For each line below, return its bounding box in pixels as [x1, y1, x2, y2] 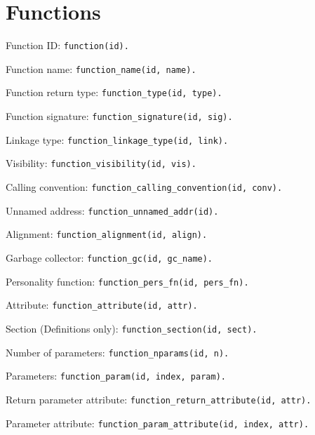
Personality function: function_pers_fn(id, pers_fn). [6, 274, 249, 288]
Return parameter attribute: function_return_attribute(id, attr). [6, 391, 311, 406]
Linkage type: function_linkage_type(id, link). [6, 132, 229, 147]
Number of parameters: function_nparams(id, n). [6, 344, 229, 359]
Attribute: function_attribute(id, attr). [6, 297, 198, 312]
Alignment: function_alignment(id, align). [6, 227, 208, 241]
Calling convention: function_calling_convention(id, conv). [6, 180, 283, 194]
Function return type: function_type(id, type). [6, 85, 222, 100]
